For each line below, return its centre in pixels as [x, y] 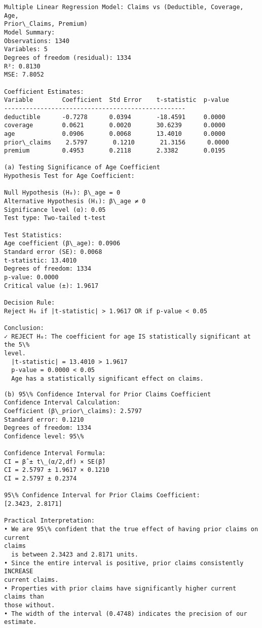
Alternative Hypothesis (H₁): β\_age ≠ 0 [75, 201]
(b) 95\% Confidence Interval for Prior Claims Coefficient [108, 394]
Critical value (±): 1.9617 [51, 286]
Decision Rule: [30, 302]
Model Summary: [30, 32]
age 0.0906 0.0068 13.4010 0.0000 [115, 134]
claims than [24, 597]
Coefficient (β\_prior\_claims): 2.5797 [73, 411]
